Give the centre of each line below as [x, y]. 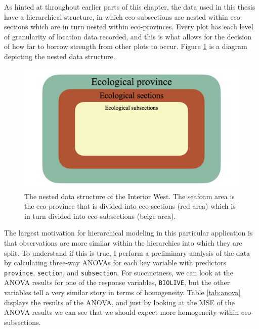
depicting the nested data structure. [60, 56]
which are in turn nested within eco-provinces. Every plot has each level [142, 27]
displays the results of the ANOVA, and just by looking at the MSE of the [120, 302]
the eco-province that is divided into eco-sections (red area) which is [130, 206]
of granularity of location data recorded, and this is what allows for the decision [128, 36]
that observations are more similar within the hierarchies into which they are [123, 243]
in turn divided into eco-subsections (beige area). [100, 216]
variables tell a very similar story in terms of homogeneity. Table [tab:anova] [122, 292]
